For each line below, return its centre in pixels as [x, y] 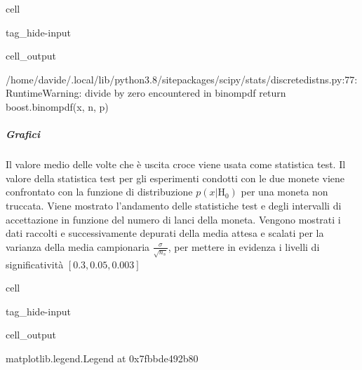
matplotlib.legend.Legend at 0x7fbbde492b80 [102, 358]
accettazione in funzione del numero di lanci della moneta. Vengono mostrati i [173, 219]
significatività [35, 264]
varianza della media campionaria [78, 246]
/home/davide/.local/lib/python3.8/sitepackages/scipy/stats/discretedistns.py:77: [182, 79]
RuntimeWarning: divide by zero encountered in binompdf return [146, 93]
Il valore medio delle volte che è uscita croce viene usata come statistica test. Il [176, 164]
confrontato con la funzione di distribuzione [99, 192]
